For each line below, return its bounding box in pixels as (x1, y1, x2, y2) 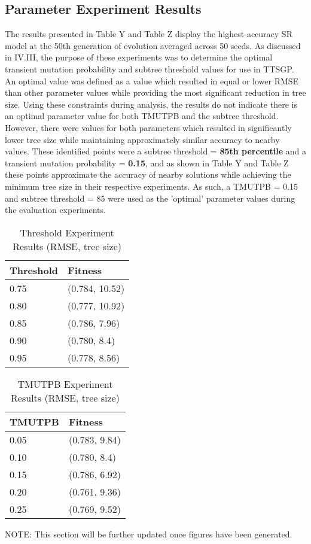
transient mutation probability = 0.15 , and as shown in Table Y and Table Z (5, 156, 289, 169)
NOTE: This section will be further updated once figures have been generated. (5, 527, 292, 540)
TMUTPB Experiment (17, 376, 113, 391)
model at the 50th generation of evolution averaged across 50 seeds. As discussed (5, 39, 301, 51)
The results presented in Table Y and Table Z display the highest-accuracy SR (5, 28, 292, 40)
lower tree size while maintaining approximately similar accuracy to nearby (5, 133, 280, 145)
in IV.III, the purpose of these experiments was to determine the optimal (5, 51, 273, 63)
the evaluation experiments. (5, 203, 106, 216)
